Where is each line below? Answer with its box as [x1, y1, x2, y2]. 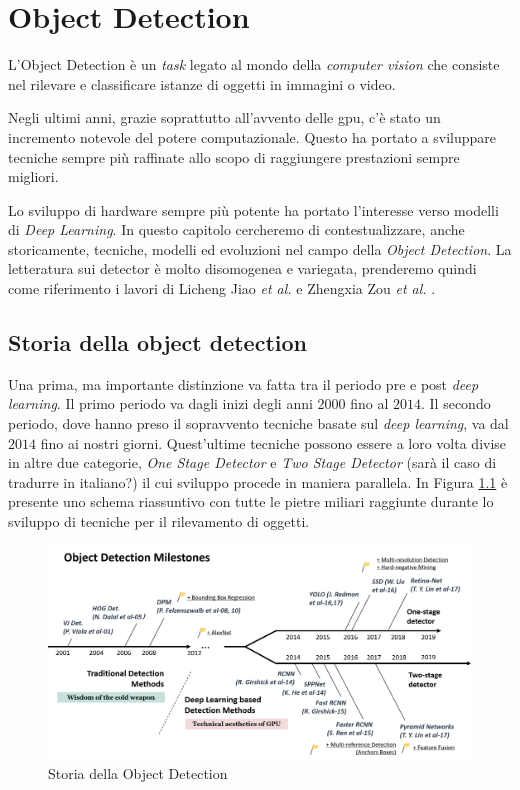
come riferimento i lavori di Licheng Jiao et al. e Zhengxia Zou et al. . [8, 278, 436, 299]
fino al [350, 393, 389, 414]
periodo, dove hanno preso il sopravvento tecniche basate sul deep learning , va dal [8, 413, 509, 434]
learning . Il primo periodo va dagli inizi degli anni [8, 393, 313, 414]
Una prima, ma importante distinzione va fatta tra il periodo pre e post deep [8, 373, 479, 394]
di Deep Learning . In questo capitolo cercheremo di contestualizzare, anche [8, 219, 465, 240]
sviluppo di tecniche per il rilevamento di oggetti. [8, 511, 310, 532]
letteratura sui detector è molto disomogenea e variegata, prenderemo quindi [8, 258, 477, 279]
